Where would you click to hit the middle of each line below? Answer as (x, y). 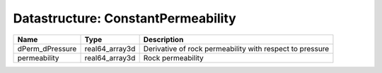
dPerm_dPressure (47, 48)
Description (163, 39)
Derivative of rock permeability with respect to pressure (236, 48)
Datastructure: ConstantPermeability (125, 18)
